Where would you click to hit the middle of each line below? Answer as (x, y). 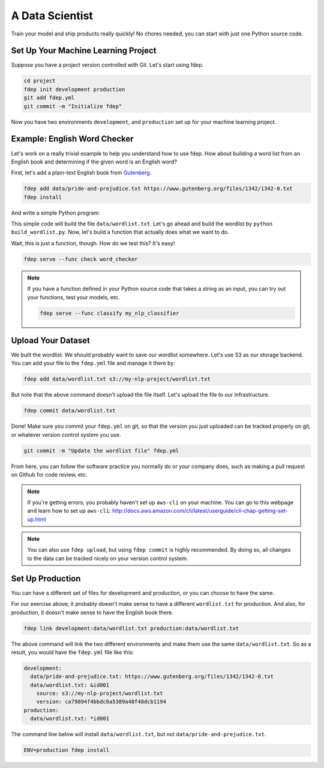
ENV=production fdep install (67, 750)
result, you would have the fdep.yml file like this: (73, 652)
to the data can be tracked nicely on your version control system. (108, 558)
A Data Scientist (52, 16)
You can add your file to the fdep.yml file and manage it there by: (93, 363)
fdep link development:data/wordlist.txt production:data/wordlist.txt (131, 628)
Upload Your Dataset (50, 340)
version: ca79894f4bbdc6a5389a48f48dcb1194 (101, 702)
